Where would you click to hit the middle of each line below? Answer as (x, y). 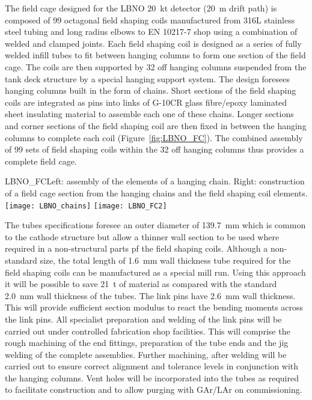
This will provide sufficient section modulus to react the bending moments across (154, 307)
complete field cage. (41, 161)
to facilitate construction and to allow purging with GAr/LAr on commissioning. (154, 389)
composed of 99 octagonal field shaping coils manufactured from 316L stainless (150, 20)
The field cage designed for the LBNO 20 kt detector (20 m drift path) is (141, 8)
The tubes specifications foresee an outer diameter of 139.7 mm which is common (155, 225)
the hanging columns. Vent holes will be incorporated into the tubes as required (152, 377)
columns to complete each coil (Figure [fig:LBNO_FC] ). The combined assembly (154, 137)
